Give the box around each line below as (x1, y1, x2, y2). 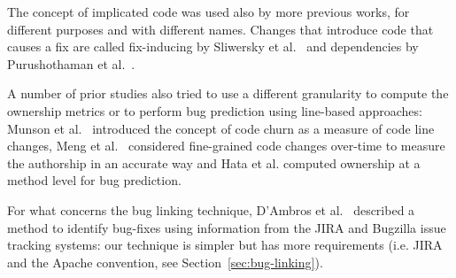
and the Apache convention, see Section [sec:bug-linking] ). (7, 252, 323, 271)
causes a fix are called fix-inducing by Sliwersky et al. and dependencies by (7, 37, 419, 56)
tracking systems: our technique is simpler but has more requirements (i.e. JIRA (7, 236, 443, 254)
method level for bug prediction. (7, 171, 182, 189)
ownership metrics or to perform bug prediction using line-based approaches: (7, 101, 422, 120)
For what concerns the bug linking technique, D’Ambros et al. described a (7, 200, 415, 219)
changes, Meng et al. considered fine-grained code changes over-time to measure (7, 136, 445, 155)
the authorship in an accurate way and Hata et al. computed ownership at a (7, 153, 421, 172)
